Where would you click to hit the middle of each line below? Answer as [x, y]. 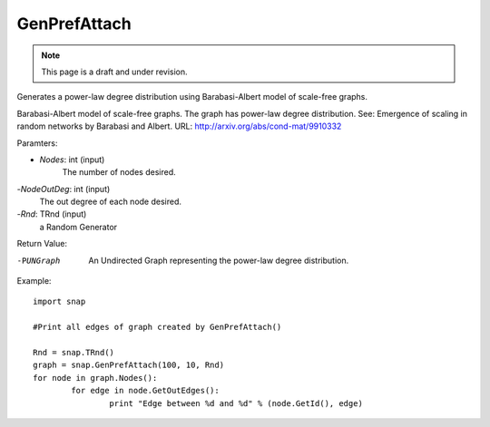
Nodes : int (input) [72, 160]
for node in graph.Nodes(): [95, 378]
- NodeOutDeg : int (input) [64, 189]
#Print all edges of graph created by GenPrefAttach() [157, 327]
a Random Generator [78, 227]
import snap [59, 302]
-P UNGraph [39, 260]
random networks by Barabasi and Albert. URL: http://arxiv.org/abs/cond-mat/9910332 [179, 126]
